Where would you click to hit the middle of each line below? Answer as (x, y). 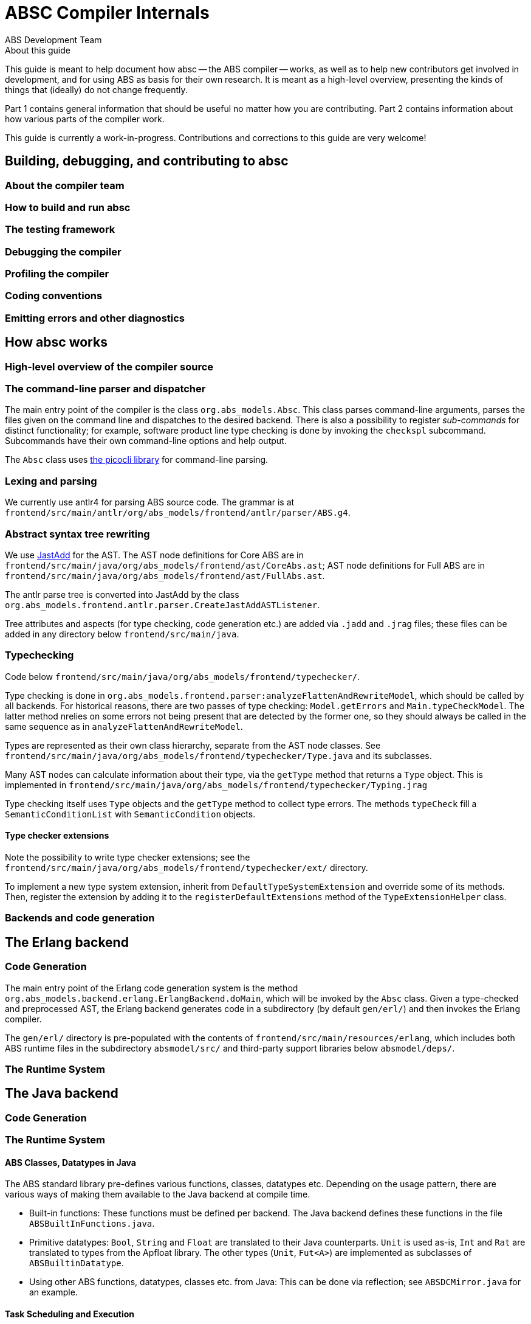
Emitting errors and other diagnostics (95, 318)
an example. (53, 1292)
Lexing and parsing (51, 481)
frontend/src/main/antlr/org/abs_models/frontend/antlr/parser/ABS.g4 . (178, 513)
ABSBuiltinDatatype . (77, 1263)
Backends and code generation (80, 918)
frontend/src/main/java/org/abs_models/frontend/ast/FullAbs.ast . (165, 575)
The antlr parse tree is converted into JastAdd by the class (122, 594)
